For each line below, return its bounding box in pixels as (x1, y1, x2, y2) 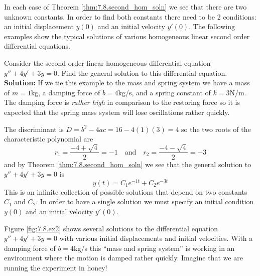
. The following (189, 21, 235, 32)
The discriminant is (4, 123, 64, 134)
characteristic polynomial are (4, 133, 93, 144)
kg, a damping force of (31, 87, 100, 97)
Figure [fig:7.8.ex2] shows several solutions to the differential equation (4, 223, 218, 233)
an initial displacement (4, 21, 74, 32)
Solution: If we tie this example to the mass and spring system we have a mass (4, 77, 250, 88)
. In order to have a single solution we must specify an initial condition (36, 196, 254, 207)
